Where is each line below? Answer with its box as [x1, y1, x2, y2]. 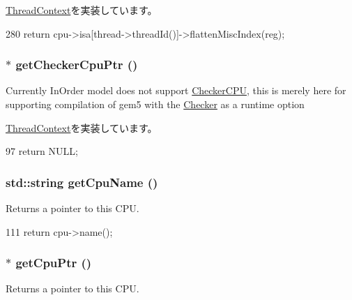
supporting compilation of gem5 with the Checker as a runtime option [6, 97, 305, 111]
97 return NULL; [6, 144, 78, 158]
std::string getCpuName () [6, 173, 158, 190]
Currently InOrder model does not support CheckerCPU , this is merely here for [6, 83, 346, 98]
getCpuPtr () [15, 254, 92, 271]
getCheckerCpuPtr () [15, 56, 138, 73]
